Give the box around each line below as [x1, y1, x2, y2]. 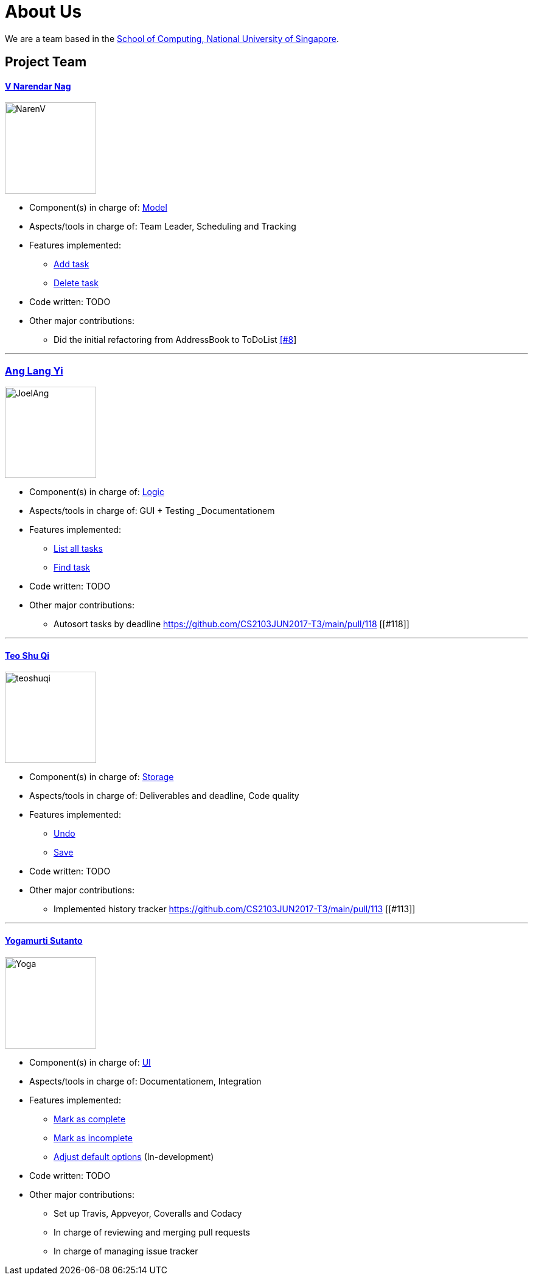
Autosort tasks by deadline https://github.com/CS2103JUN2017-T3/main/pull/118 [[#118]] [54, 619, 409, 630]
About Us [5, 1, 82, 22]
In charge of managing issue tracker [54, 1245, 198, 1256]
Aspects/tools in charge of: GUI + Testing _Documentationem [29, 505, 275, 516]
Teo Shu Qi [5, 650, 50, 661]
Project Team [5, 54, 87, 70]
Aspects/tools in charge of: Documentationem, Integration [29, 1075, 262, 1086]
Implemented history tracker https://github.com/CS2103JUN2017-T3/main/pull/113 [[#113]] [54, 904, 416, 915]
